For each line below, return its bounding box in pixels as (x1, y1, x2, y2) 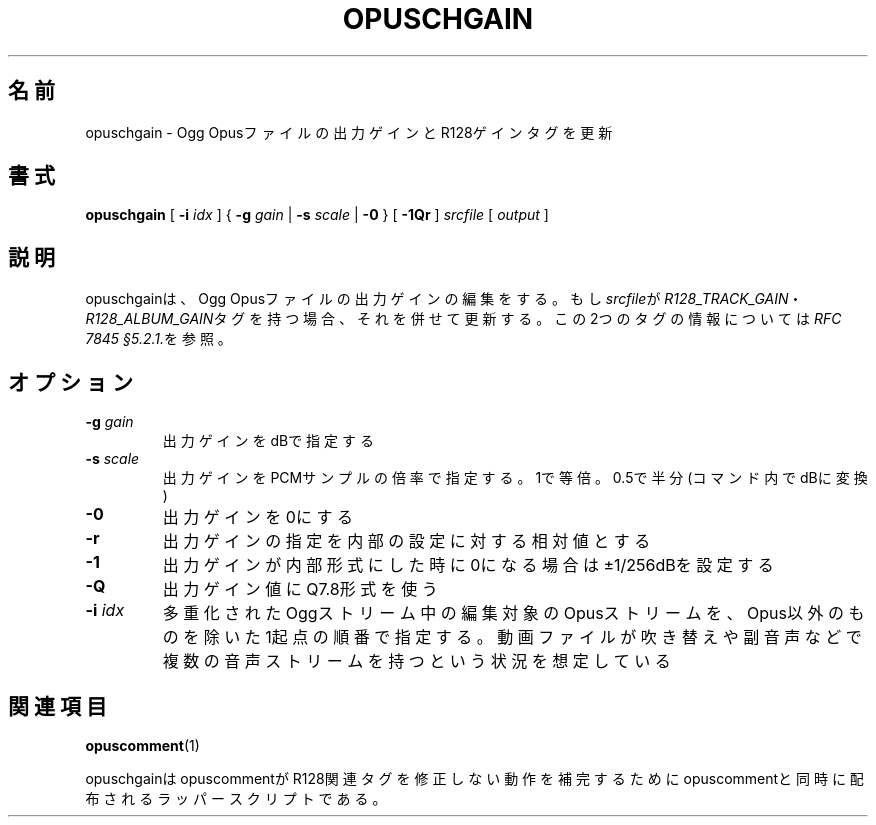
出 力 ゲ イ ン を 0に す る (162, 507, 353, 528)
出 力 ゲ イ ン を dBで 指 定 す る (162, 432, 374, 450)
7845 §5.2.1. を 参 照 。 (85, 330, 232, 348)
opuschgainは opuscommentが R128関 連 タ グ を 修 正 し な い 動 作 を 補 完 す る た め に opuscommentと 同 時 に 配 (85, 769, 864, 787)
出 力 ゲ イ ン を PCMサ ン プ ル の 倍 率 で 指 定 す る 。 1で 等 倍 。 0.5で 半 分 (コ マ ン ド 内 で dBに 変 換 (162, 469, 868, 487)
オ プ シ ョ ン (8, 369, 133, 395)
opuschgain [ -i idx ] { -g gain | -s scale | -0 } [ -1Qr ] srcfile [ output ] (85, 206, 549, 224)
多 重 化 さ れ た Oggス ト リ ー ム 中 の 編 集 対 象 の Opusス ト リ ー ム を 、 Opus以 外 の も (162, 603, 865, 624)
